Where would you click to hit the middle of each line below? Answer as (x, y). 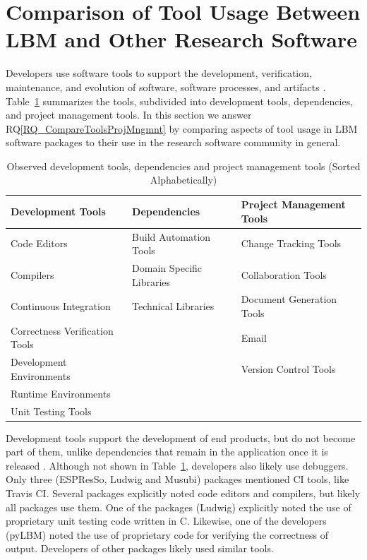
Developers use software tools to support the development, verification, (159, 73)
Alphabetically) (183, 180)
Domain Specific (167, 267)
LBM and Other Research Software (181, 39)
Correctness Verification (62, 330)
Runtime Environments (61, 393)
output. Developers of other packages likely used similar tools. (140, 548)
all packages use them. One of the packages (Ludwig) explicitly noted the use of (179, 507)
